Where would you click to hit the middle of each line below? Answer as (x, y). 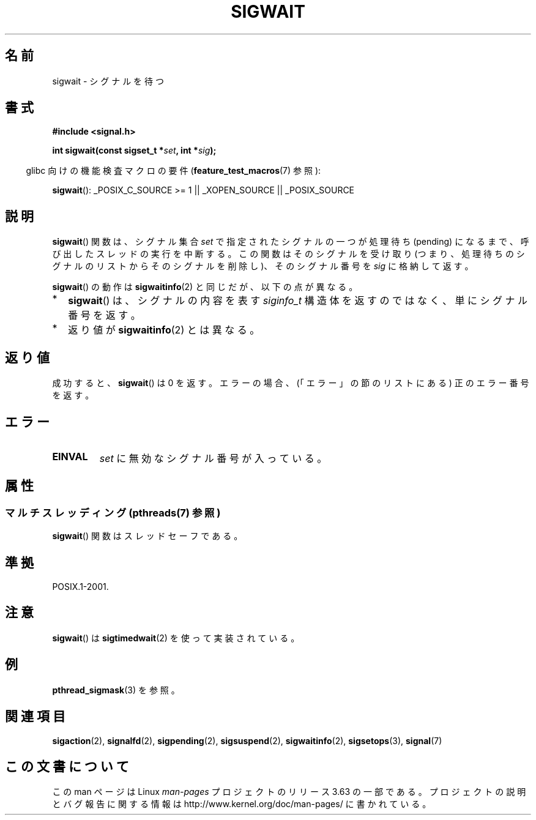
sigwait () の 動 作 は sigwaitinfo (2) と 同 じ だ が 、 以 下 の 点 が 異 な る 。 (205, 287)
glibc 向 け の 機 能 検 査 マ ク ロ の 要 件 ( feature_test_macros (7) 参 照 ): (173, 171)
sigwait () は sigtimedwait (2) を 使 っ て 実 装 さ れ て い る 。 (176, 638)
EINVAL (70, 456)
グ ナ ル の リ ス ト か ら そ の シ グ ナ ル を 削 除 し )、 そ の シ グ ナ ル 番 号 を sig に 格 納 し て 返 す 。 (263, 266)
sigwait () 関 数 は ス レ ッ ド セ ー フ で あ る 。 (147, 536)
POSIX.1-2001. (80, 587)
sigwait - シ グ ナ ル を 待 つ (108, 81)
